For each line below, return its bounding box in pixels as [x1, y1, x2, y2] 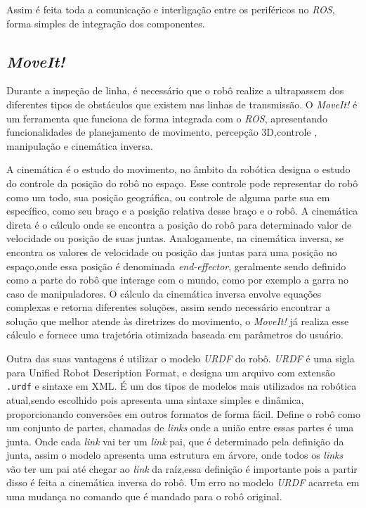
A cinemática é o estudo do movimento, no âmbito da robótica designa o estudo [6, 162, 351, 177]
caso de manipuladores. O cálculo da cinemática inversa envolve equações [6, 286, 322, 300]
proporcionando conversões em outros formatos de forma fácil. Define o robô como [6, 406, 360, 421]
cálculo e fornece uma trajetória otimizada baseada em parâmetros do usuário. [6, 327, 344, 342]
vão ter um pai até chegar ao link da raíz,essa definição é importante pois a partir [6, 461, 358, 476]
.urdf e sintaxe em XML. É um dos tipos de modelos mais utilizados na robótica [6, 379, 357, 393]
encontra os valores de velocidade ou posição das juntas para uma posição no [6, 244, 337, 259]
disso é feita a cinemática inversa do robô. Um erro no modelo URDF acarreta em [6, 475, 360, 490]
